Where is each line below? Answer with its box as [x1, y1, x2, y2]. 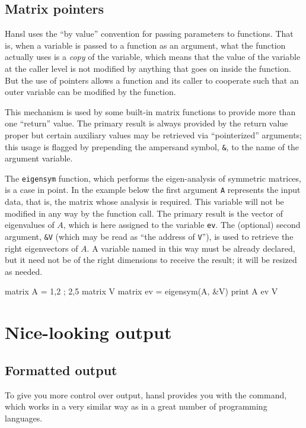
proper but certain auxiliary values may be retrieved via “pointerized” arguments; [5, 128, 302, 141]
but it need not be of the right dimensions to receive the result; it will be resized [5, 253, 297, 266]
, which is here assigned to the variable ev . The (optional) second [63, 218, 301, 231]
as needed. [5, 265, 43, 277]
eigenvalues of [5, 218, 55, 231]
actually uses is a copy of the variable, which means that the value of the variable [5, 50, 301, 63]
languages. [5, 411, 43, 424]
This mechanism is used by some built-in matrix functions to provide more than [5, 105, 296, 118]
